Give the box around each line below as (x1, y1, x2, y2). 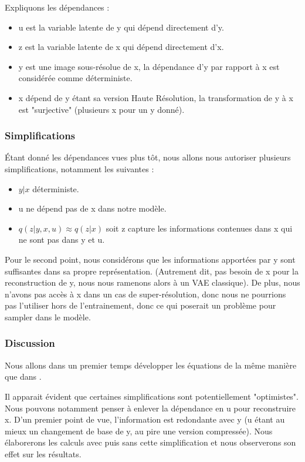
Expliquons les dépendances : (5, 1, 110, 13)
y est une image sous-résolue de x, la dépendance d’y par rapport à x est (18, 60, 280, 72)
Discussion (5, 336, 55, 350)
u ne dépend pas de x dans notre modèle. (18, 202, 167, 215)
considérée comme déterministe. (18, 72, 133, 84)
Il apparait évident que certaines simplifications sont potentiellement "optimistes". (5, 390, 299, 402)
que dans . (5, 370, 42, 383)
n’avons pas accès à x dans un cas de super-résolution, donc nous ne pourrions (5, 287, 286, 300)
